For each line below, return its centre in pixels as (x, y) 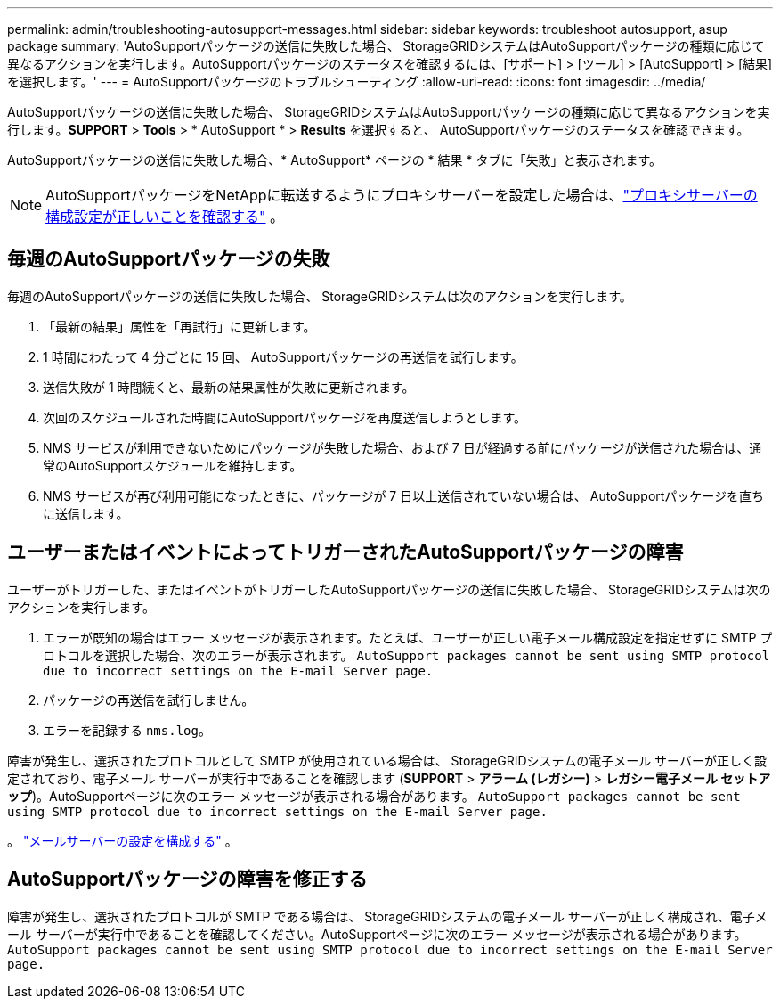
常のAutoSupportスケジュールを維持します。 (173, 465)
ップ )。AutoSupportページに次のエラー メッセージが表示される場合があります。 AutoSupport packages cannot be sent (374, 796)
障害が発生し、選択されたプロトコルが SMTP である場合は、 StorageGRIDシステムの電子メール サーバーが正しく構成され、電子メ (387, 916)
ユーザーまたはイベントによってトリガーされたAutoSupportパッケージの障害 (345, 552)
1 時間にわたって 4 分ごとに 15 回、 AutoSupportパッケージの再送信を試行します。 (283, 356)
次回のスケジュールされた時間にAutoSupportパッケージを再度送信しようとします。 (284, 417)
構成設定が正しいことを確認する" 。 (165, 217)
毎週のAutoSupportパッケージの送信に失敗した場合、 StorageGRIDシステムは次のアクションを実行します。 (320, 296)
